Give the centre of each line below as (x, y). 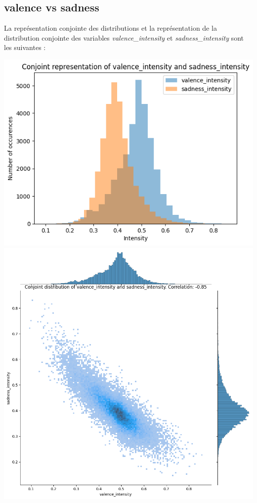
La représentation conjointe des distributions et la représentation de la (110, 28)
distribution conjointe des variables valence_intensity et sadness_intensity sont (124, 37)
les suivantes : (25, 47)
